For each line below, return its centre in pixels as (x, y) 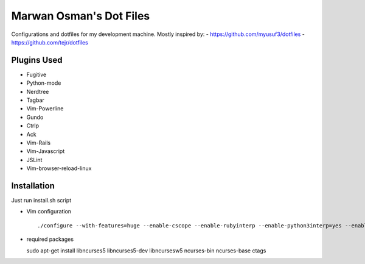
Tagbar (36, 100)
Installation (33, 186)
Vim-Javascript (46, 151)
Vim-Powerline (45, 109)
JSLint (34, 160)
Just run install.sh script (41, 201)
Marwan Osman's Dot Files (81, 16)
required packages (50, 239)
